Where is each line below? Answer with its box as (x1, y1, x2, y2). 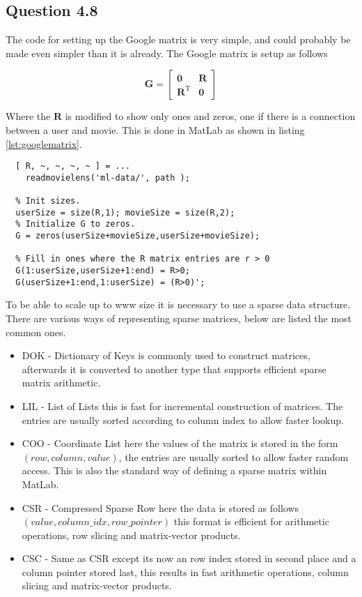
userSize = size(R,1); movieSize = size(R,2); (15, 207, 235, 218)
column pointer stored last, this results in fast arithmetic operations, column (22, 564, 349, 579)
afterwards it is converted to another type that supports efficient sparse (22, 361, 326, 376)
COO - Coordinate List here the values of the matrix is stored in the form (22, 436, 338, 451)
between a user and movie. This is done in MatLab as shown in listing (6, 122, 305, 137)
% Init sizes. (15, 196, 81, 206)
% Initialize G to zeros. (15, 219, 136, 229)
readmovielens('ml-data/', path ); (25, 172, 190, 183)
